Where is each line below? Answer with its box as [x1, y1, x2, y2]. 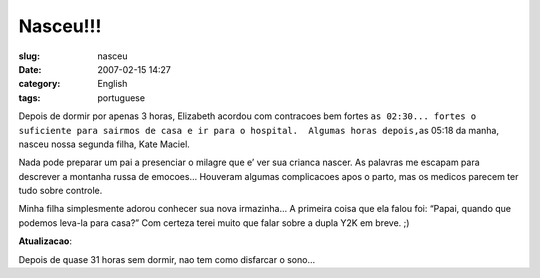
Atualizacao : [18, 235, 72, 247]
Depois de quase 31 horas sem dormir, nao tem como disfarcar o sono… [18, 253, 316, 265]
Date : [18, 63, 42, 75]
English [97, 78, 128, 90]
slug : [18, 50, 40, 62]
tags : [18, 91, 41, 104]
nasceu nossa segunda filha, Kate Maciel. [18, 138, 190, 150]
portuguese [97, 91, 145, 104]
